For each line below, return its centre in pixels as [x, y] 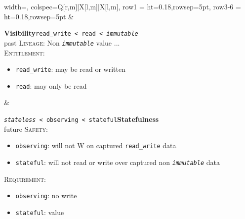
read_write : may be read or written [71, 69]
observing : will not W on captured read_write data [96, 145]
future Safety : [26, 129]
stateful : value [40, 212]
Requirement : [25, 179]
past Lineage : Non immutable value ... [62, 42]
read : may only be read [51, 85]
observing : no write [46, 195]
